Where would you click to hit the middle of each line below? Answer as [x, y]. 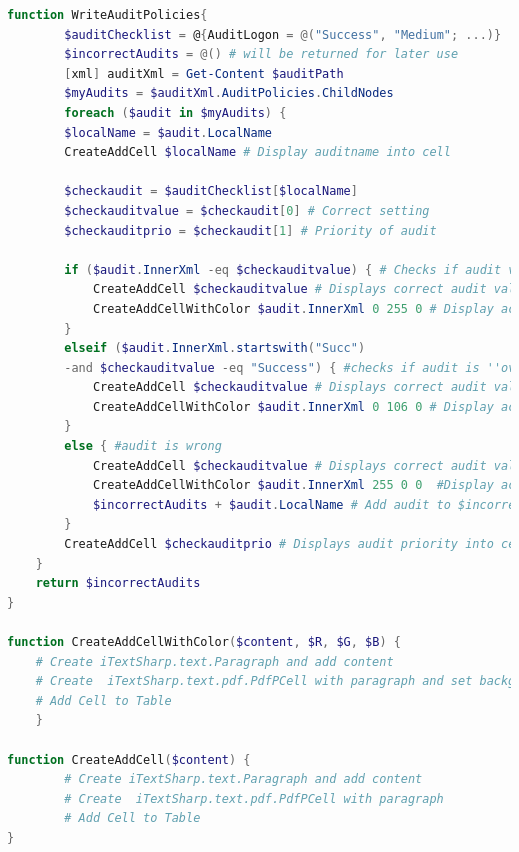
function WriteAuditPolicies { [107, 15]
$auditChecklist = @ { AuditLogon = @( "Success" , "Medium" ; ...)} [283, 34]
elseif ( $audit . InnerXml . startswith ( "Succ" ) [215, 348]
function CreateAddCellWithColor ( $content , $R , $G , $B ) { [204, 642]
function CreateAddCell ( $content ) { [129, 759]
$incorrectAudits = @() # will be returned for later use [261, 54]
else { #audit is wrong [143, 446]
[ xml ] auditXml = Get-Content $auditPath [204, 73]
